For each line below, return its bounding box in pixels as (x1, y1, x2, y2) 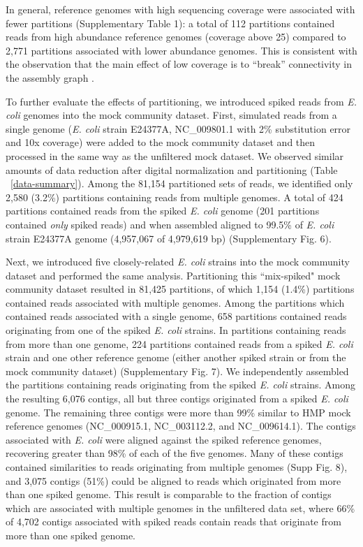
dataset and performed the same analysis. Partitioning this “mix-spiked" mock (6, 268, 341, 282)
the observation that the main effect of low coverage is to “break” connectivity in (6, 57, 353, 71)
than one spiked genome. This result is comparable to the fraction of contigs (6, 487, 332, 502)
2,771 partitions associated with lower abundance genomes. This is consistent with (6, 43, 357, 57)
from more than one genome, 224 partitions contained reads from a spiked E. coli (6, 336, 353, 351)
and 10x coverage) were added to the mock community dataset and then (6, 135, 316, 149)
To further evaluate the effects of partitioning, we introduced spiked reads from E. (6, 94, 357, 108)
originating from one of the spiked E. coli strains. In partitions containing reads (6, 323, 346, 337)
